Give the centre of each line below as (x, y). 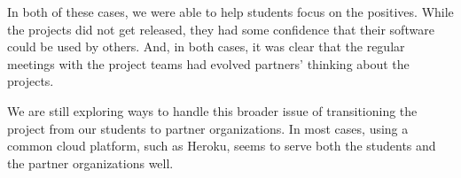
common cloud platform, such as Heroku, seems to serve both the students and (222, 146)
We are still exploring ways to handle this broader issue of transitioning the (212, 110)
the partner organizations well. (90, 163)
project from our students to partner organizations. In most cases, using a (208, 128)
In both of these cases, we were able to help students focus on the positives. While (230, 12)
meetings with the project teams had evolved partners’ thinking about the (208, 63)
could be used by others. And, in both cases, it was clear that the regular (206, 46)
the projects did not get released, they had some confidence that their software (221, 29)
